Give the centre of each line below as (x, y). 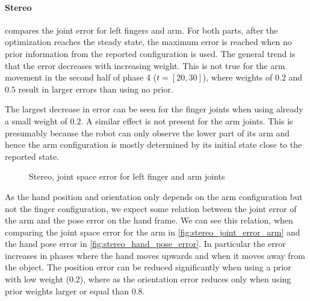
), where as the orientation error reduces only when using (185, 279)
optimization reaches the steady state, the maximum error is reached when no (148, 42)
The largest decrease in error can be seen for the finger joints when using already (154, 109)
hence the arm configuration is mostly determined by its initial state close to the (153, 144)
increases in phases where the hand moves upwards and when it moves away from (155, 255)
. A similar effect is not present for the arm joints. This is (187, 120)
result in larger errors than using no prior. (96, 89)
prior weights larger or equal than (67, 290)
